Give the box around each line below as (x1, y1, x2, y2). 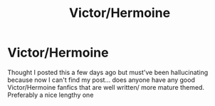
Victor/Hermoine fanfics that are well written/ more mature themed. (7, 83, 205, 91)
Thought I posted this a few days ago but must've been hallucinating (7, 68, 209, 76)
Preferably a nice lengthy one (7, 90, 94, 99)
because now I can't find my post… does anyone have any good (7, 76, 196, 84)
